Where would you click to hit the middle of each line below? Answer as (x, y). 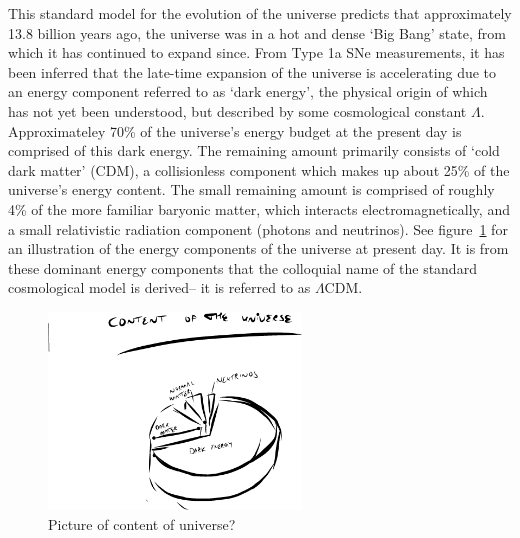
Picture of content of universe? (142, 523)
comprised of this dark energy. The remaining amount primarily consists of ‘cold (254, 150)
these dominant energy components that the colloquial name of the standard (242, 267)
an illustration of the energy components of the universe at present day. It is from (258, 248)
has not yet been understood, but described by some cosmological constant (237, 110)
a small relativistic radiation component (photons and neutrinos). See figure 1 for (258, 228)
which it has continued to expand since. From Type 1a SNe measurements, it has (256, 52)
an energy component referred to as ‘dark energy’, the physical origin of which (248, 91)
